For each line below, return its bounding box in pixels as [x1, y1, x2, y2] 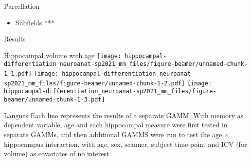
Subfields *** [15, 17, 55, 27]
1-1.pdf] [4, 70, 32, 78]
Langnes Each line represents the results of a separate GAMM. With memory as [4, 110, 243, 120]
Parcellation [4, 1, 39, 11]
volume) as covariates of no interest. [4, 148, 111, 159]
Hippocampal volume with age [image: [4, 50, 122, 60]
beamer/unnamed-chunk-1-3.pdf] [4, 96, 105, 103]
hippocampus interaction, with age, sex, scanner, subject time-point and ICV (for [4, 139, 247, 149]
